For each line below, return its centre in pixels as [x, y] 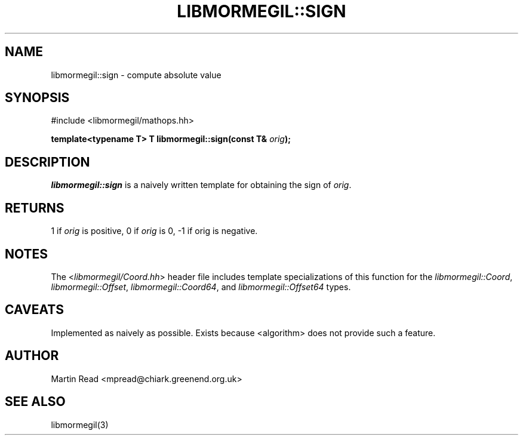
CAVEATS [34, 310]
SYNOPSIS [37, 98]
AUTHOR [32, 356]
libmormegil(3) [80, 424]
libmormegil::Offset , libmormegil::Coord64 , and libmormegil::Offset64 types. [201, 287]
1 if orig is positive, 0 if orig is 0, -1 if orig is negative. [154, 231]
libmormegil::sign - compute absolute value [136, 75]
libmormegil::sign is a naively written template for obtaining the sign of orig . [201, 185]
